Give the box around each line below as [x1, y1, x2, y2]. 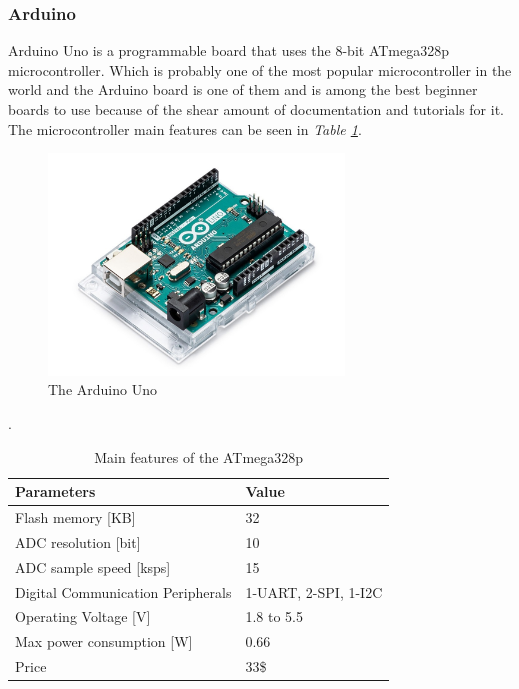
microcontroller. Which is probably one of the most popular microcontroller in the [8, 59, 512, 80]
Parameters [15, 481, 96, 502]
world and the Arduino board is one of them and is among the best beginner [8, 79, 478, 100]
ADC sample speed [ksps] [15, 556, 171, 577]
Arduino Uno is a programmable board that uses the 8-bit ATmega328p [8, 40, 450, 61]
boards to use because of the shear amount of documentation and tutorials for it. [8, 99, 505, 119]
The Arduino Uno [48, 379, 157, 400]
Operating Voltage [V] [15, 606, 151, 627]
